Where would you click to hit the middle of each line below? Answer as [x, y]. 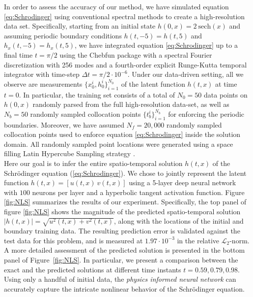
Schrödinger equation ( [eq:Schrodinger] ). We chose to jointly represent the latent [125, 173]
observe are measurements [43, 83]
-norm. [239, 240]
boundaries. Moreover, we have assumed [64, 124]
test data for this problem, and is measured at [73, 240]
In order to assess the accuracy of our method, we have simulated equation [116, 6]
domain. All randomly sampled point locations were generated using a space [119, 144]
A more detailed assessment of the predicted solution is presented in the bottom [125, 250]
